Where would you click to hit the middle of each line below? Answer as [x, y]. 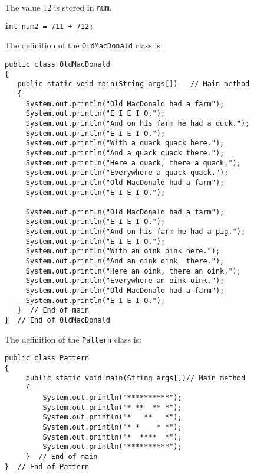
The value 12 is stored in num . [58, 7]
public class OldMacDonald [57, 64]
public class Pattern [47, 358]
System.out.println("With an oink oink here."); [123, 251]
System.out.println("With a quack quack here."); [125, 143]
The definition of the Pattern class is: [73, 339]
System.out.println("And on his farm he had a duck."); [138, 123]
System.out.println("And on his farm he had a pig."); [136, 232]
